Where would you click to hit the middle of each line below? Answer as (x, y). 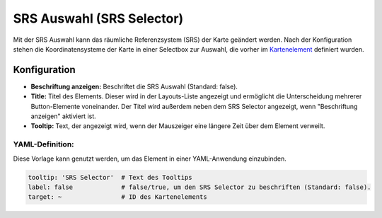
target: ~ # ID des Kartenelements (118, 197)
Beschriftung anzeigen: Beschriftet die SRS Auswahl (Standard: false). (134, 86)
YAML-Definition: (44, 144)
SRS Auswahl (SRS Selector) (98, 18)
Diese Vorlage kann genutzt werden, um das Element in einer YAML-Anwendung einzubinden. (150, 159)
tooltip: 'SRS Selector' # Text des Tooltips (110, 177)
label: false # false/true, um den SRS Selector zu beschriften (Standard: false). (199, 187)
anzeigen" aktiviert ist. (64, 116)
